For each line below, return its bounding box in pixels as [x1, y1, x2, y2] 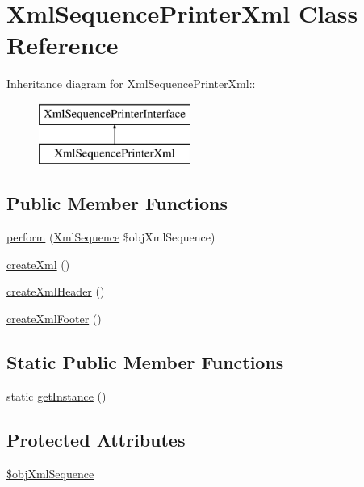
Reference [6, 28, 119, 61]
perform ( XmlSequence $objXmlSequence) [6, 229, 215, 246]
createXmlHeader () [6, 283, 105, 300]
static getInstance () [6, 387, 107, 404]
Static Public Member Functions [6, 350, 284, 375]
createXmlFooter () [6, 310, 102, 327]
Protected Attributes [6, 426, 186, 451]
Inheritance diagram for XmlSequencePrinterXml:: [6, 75, 256, 92]
